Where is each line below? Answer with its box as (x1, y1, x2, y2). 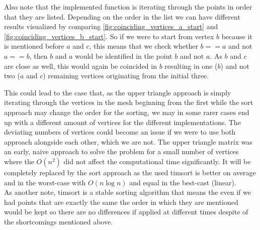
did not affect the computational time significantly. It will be (63, 156, 251, 166)
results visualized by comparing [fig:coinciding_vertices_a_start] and (4, 21, 218, 32)
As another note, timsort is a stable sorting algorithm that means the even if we (4, 187, 251, 197)
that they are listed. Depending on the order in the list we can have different (4, 11, 240, 22)
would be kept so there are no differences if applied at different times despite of (4, 206, 248, 217)
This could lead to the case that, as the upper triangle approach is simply (4, 87, 231, 97)
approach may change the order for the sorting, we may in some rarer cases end (4, 106, 249, 117)
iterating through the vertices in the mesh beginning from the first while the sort (4, 97, 253, 107)
